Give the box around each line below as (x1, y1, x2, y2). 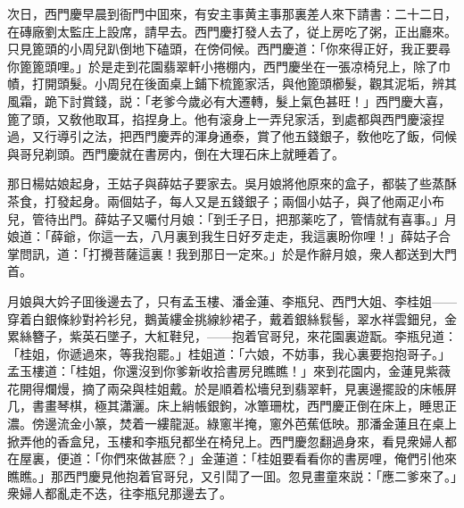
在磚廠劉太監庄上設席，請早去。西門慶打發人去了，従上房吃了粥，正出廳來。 (7, 21, 457, 40)
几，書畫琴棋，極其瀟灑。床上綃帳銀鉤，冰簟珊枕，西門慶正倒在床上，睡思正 (7, 396, 457, 415)
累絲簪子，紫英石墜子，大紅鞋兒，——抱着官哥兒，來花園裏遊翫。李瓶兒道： (7, 327, 457, 346)
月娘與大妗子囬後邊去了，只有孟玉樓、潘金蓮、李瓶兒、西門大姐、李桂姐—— (7, 291, 457, 310)
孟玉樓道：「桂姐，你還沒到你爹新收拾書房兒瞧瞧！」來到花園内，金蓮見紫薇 (7, 362, 451, 380)
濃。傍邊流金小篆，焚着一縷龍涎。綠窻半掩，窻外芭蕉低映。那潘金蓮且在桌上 (7, 414, 457, 433)
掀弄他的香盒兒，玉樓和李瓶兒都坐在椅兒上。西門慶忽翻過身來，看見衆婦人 (7, 431, 444, 450)
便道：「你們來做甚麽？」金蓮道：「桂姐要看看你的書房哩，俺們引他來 (56, 449, 457, 468)
